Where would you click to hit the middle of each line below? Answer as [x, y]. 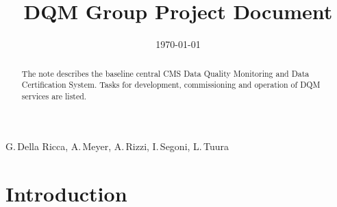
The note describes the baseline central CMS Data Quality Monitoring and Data [165, 73]
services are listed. [54, 96]
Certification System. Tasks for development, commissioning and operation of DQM [171, 85]
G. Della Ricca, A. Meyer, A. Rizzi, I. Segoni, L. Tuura [117, 146]
